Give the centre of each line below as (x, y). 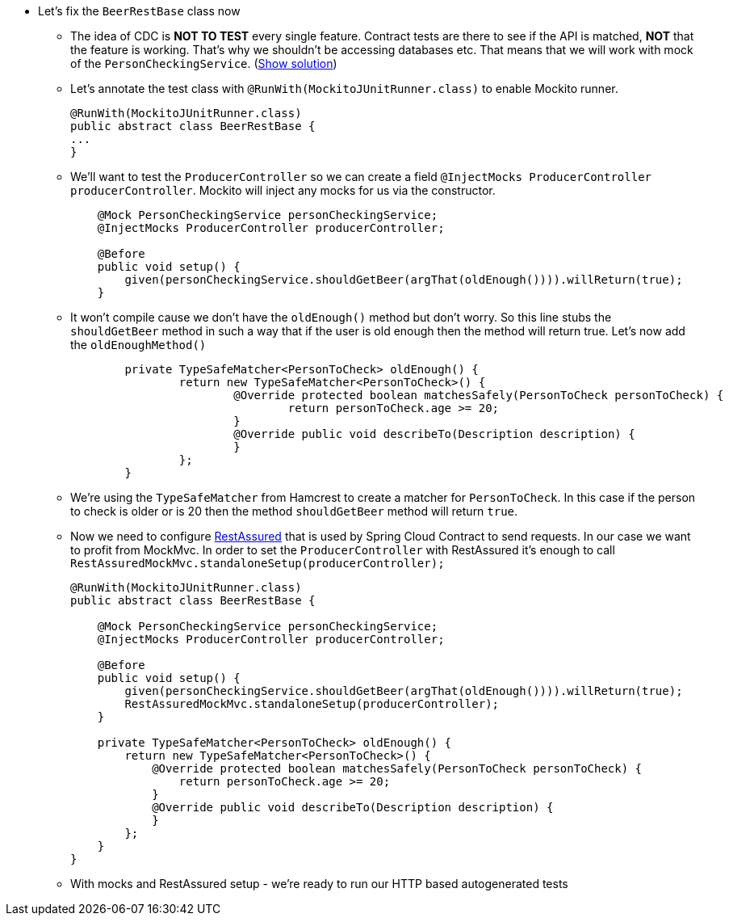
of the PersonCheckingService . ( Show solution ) (204, 63)
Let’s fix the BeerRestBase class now (139, 11)
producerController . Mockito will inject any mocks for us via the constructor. (283, 190)
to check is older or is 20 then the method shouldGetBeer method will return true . (294, 511)
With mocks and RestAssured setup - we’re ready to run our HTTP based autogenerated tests (319, 884)
